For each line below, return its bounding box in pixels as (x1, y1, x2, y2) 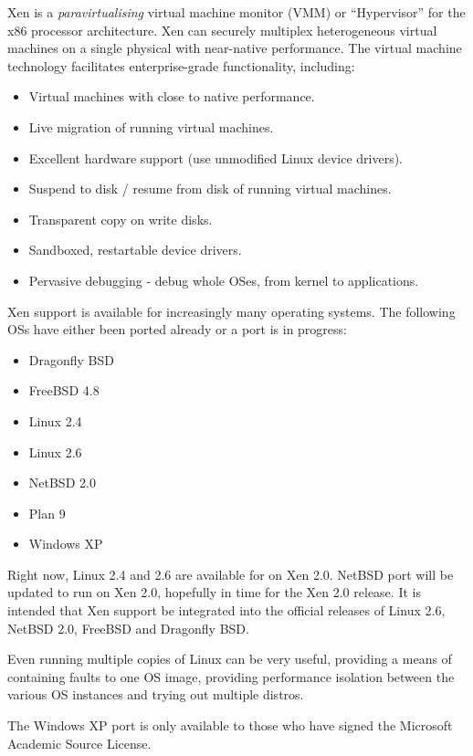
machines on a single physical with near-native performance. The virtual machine (7, 38, 462, 58)
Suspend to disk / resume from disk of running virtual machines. (28, 179, 392, 198)
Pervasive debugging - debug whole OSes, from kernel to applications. (28, 270, 419, 289)
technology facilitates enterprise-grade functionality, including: (7, 56, 355, 75)
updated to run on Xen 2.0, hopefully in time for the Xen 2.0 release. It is (7, 583, 421, 602)
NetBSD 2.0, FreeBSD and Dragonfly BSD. (7, 618, 249, 637)
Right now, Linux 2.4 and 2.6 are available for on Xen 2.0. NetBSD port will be (7, 564, 454, 583)
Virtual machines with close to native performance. (28, 87, 315, 106)
